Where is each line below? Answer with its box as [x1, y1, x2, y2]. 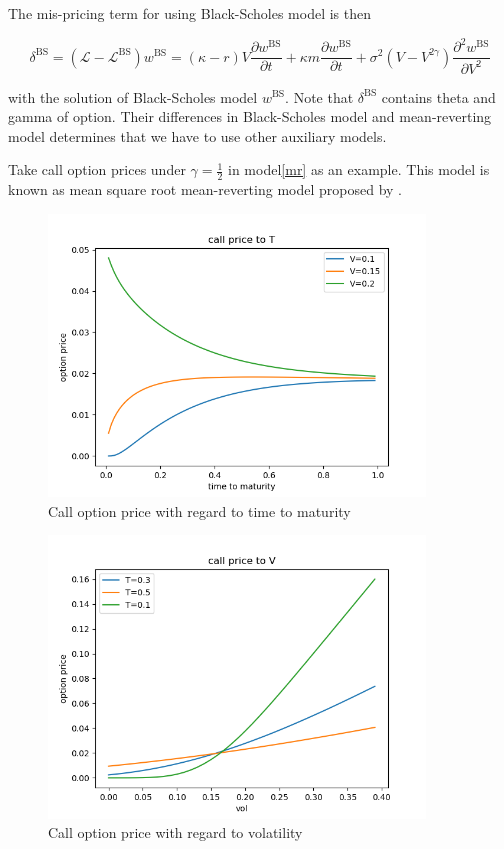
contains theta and [381, 86, 496, 107]
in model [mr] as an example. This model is [228, 159, 490, 180]
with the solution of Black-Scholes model [8, 86, 258, 107]
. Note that [285, 86, 354, 107]
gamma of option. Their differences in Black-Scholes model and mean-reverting [8, 106, 492, 127]
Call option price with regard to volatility [48, 822, 303, 843]
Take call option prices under [8, 159, 186, 180]
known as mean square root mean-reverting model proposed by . [8, 179, 402, 200]
